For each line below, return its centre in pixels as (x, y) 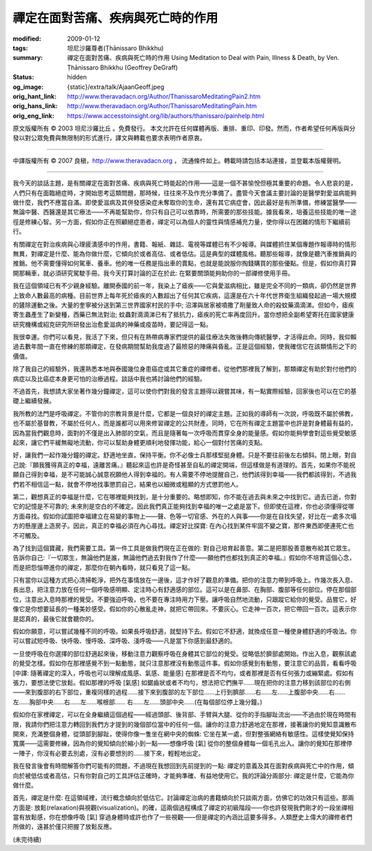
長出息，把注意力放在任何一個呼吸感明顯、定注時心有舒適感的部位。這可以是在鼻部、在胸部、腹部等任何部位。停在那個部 (185, 590)
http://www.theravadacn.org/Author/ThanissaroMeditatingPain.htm (162, 106)
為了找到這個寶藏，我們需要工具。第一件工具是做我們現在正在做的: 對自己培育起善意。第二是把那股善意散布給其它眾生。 (183, 548)
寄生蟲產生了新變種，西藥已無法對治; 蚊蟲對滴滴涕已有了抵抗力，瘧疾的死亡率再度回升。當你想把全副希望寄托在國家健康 (184, 314)
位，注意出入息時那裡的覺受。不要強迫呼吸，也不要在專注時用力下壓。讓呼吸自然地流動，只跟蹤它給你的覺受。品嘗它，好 (185, 599)
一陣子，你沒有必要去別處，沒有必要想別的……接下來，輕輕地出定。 (108, 753)
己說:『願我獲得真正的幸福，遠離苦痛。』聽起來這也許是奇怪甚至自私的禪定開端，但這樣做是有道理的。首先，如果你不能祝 (184, 465)
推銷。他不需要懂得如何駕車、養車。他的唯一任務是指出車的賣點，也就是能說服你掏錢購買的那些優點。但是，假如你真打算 (185, 263)
